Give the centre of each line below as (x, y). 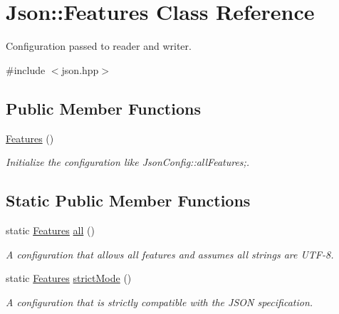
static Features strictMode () (69, 278)
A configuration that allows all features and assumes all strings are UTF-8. (170, 254)
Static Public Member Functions (128, 200)
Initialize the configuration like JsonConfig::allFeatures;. (128, 162)
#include (26, 69)
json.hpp (80, 69)
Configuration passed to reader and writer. (99, 46)
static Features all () (50, 230)
